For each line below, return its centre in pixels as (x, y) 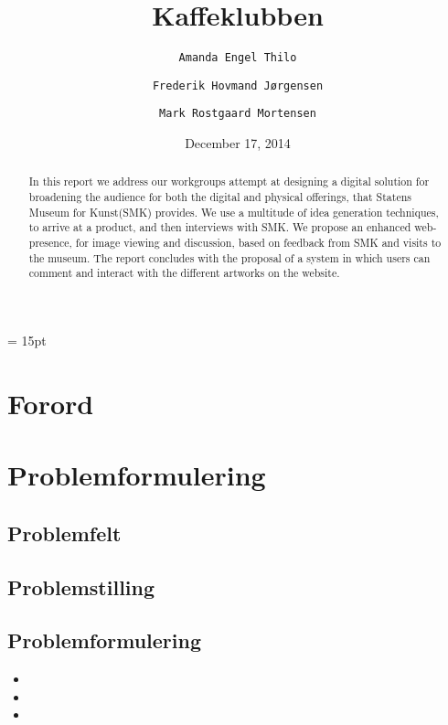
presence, (50, 243)
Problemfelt (64, 533)
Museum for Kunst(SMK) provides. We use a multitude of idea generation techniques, (234, 212)
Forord (51, 403)
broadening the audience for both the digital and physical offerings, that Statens (220, 197)
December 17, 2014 (238, 143)
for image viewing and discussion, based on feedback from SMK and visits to (258, 243)
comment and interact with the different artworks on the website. (184, 273)
